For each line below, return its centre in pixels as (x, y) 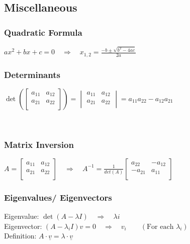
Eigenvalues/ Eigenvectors (58, 197)
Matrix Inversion (39, 144)
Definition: (20, 236)
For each (160, 227)
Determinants (32, 74)
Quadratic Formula (43, 32)
